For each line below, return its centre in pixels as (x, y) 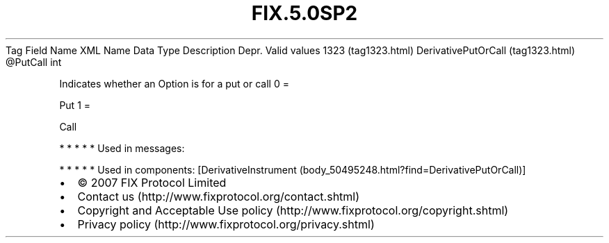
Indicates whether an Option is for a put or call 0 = (174, 83)
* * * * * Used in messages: (122, 148)
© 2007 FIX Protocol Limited (152, 182)
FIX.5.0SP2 (304, 13)
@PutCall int (34, 62)
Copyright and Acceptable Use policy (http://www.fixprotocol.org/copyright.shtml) (293, 210)
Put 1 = (75, 105)
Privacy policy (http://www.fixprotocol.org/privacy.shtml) (226, 224)
